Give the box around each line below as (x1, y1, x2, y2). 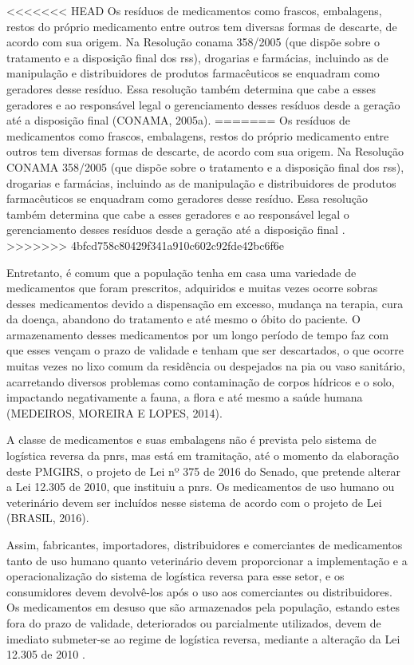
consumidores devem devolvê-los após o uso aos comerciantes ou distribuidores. (6, 583, 392, 600)
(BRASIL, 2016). (6, 509, 89, 526)
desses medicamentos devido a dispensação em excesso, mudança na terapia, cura (6, 295, 404, 311)
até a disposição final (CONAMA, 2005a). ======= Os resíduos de (6, 112, 350, 129)
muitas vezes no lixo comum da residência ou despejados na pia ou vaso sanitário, (6, 358, 405, 374)
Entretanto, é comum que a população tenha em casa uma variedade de (6, 263, 357, 280)
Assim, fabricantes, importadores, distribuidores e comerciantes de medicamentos (6, 536, 403, 552)
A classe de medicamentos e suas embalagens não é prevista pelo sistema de (6, 431, 377, 448)
